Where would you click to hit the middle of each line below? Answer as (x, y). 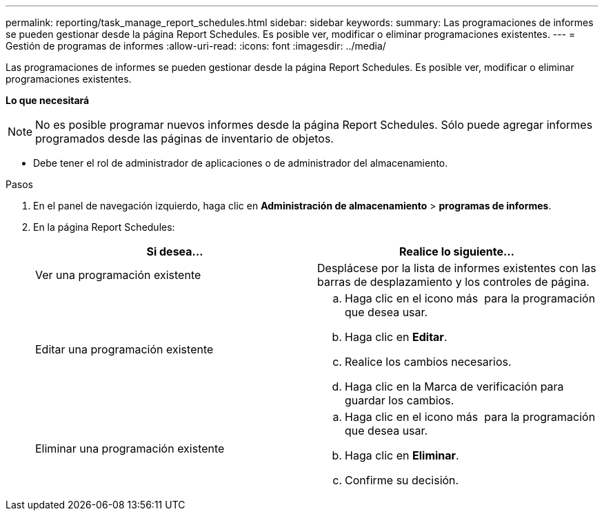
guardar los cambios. (400, 400)
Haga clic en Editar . (396, 337)
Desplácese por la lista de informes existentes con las (457, 268)
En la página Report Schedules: (104, 227)
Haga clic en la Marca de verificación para (454, 386)
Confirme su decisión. (402, 480)
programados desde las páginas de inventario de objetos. (184, 138)
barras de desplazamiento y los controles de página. (453, 282)
